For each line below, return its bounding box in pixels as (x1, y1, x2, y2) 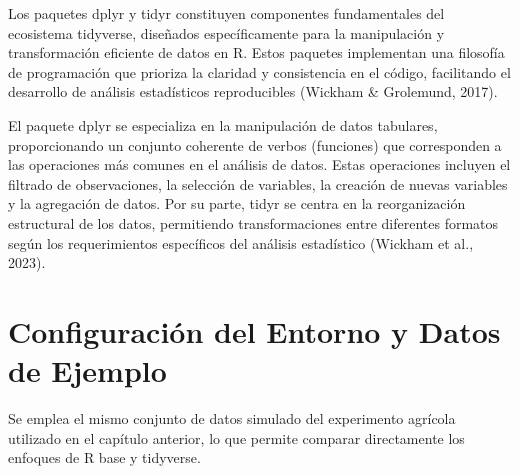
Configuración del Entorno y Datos (8, 310, 501, 351)
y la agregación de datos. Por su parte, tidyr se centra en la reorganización (8, 193, 466, 214)
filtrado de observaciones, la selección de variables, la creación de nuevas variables (8, 173, 508, 194)
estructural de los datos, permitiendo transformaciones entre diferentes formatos (8, 212, 499, 233)
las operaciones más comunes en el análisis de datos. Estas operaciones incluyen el (8, 154, 511, 175)
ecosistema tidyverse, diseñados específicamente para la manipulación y (8, 22, 445, 43)
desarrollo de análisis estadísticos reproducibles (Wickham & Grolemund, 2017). (8, 81, 498, 102)
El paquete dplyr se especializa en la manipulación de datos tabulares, (8, 114, 438, 135)
